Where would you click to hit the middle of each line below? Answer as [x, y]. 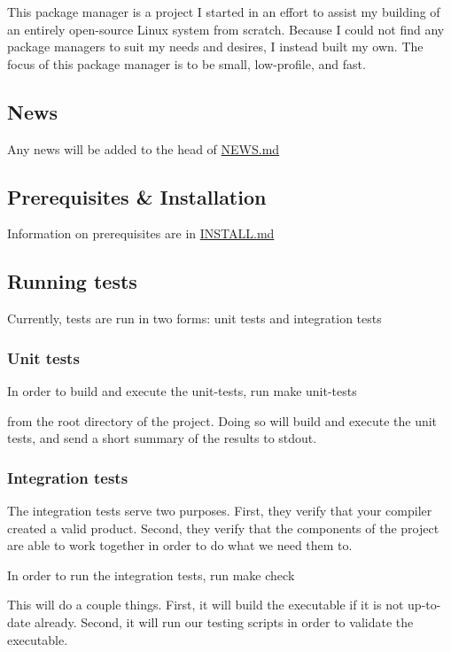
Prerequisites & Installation [137, 196]
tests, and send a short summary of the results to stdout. [162, 438]
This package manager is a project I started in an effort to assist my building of [224, 12]
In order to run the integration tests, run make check [151, 574]
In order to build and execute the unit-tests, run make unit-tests [182, 390]
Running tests [72, 281]
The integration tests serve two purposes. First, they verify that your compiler [220, 510]
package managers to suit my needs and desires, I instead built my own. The [215, 47]
